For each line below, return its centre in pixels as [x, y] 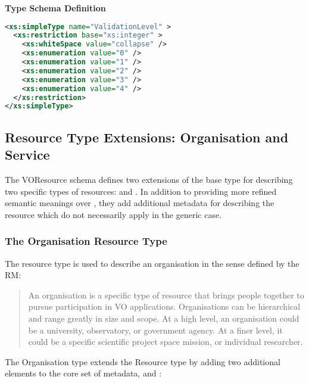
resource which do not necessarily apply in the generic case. [113, 214]
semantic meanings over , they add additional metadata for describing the [140, 203]
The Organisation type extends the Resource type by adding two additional [143, 361]
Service [27, 155]
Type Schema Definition [55, 8]
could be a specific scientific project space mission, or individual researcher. [166, 342]
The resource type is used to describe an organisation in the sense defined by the [152, 263]
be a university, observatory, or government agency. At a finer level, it [155, 330]
